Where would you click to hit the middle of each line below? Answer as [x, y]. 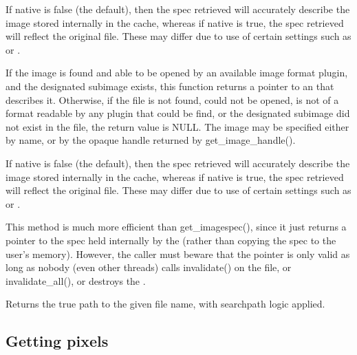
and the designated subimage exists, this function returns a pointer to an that [170, 86]
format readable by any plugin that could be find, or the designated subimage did [178, 113]
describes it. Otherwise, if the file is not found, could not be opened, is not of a [172, 99]
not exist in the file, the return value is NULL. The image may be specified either [177, 126]
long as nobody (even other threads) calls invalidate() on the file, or [149, 267]
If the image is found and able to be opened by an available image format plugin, [177, 73]
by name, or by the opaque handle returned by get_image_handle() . [151, 140]
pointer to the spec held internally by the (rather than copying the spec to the [171, 240]
